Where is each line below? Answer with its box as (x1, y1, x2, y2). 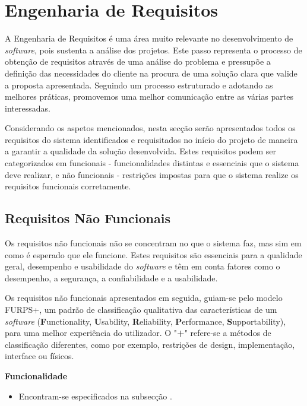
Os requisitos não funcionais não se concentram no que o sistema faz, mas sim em (5, 237, 302, 249)
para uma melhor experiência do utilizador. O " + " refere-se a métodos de (5, 326, 271, 339)
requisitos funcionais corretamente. (5, 180, 131, 192)
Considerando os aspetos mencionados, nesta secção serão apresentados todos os (5, 122, 296, 134)
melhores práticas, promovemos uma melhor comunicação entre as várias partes (5, 90, 293, 103)
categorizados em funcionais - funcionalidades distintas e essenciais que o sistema (5, 157, 299, 169)
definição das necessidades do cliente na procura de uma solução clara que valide (5, 66, 297, 79)
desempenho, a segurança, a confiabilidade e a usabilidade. (5, 271, 218, 284)
